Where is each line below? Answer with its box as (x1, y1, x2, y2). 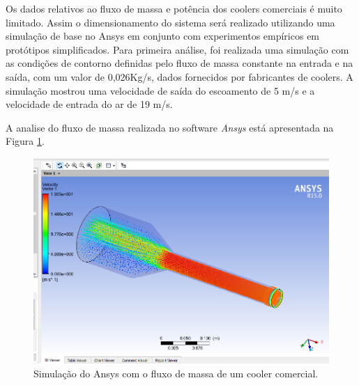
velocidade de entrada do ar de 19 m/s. (6, 97, 173, 111)
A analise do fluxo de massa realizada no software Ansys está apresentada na (6, 120, 334, 134)
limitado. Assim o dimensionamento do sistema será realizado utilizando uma (6, 15, 335, 29)
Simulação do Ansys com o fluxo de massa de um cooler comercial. (33, 366, 319, 380)
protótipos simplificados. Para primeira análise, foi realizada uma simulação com (6, 42, 349, 56)
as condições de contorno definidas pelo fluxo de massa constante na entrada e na (6, 56, 353, 70)
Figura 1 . (6, 134, 45, 148)
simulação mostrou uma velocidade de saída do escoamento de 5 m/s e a (6, 83, 315, 97)
